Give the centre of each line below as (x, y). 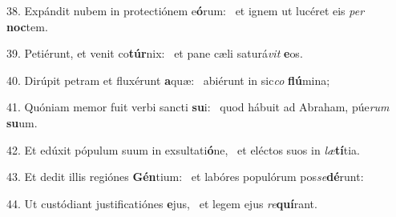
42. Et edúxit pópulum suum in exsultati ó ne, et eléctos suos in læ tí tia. (183, 149)
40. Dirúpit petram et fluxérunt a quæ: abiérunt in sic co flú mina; (168, 80)
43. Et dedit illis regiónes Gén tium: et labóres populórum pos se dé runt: (185, 177)
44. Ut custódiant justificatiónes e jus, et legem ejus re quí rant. (162, 203)
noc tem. (27, 26)
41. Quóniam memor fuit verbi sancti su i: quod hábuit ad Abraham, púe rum (198, 107)
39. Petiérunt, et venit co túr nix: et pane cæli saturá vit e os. (155, 53)
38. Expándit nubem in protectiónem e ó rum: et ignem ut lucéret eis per (186, 10)
